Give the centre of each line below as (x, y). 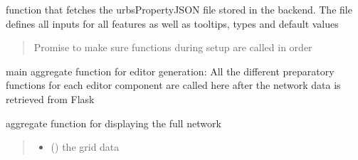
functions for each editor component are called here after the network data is (173, 85)
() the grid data (85, 147)
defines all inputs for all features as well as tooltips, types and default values (172, 23)
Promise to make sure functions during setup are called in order (173, 47)
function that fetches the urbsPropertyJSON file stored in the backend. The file (179, 9)
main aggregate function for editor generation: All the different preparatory (170, 71)
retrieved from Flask (50, 98)
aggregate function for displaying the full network (114, 123)
